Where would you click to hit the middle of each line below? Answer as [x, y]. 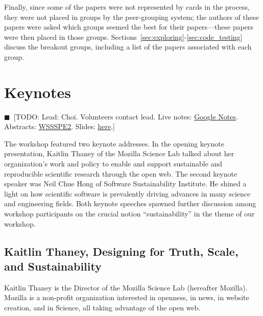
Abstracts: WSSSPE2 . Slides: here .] [59, 126]
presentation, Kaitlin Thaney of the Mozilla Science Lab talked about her [119, 153]
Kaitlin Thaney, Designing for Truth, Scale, [121, 251]
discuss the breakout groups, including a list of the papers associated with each [128, 47]
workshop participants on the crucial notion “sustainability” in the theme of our [129, 214]
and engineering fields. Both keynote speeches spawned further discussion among [130, 203]
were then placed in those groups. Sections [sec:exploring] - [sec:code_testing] [123, 37]
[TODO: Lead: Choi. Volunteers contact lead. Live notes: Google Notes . [126, 116]
